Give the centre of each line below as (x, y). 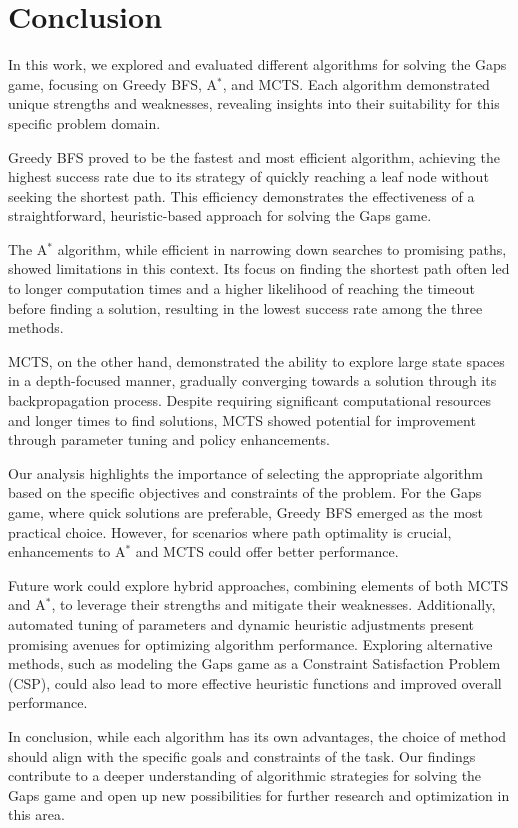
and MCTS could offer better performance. (267, 551)
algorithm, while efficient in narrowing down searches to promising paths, (282, 248)
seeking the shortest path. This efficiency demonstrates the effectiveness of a (241, 195)
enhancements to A (67, 551)
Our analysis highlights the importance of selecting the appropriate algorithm (245, 472)
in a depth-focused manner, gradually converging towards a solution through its (252, 380)
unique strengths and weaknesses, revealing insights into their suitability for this (254, 103)
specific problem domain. (84, 122)
